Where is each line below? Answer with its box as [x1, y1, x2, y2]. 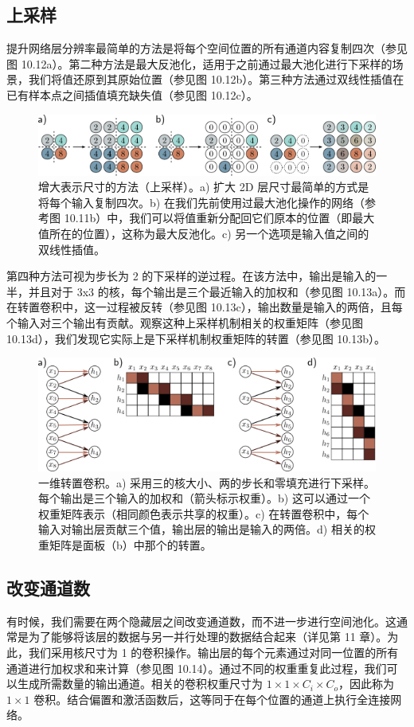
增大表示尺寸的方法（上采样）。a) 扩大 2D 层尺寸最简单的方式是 [38, 178, 369, 195]
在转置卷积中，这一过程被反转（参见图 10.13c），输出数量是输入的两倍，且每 [6, 299, 403, 315]
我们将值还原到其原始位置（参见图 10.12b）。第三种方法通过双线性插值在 [28, 71, 404, 88]
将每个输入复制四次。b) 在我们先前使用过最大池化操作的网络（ [38, 193, 365, 210]
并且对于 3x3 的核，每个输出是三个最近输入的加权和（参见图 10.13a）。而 [28, 283, 406, 299]
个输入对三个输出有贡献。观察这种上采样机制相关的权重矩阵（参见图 [6, 315, 363, 330]
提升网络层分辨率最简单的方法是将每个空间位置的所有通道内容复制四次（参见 [6, 40, 408, 57]
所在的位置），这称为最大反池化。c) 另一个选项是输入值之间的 [49, 225, 369, 242]
